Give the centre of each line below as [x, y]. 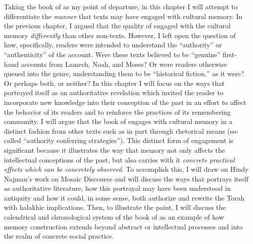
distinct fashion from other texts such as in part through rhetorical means [115, 131]
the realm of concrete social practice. [59, 236]
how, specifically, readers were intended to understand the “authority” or [113, 45]
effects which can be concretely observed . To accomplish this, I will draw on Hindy [126, 169]
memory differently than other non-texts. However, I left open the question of [120, 35]
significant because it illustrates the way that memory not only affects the [115, 150]
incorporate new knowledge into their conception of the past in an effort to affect [125, 102]
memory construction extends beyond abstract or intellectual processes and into [124, 226]
